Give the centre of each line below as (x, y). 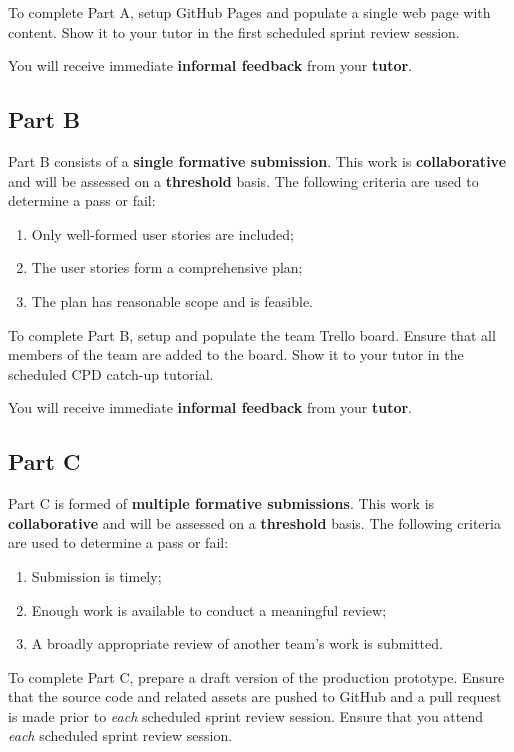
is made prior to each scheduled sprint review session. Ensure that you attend (246, 715)
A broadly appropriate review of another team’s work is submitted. (237, 643)
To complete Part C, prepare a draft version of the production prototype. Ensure (256, 676)
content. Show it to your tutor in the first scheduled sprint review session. (234, 31)
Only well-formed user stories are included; (162, 233)
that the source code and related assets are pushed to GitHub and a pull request (255, 696)
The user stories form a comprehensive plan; (167, 267)
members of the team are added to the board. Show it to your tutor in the (236, 354)
